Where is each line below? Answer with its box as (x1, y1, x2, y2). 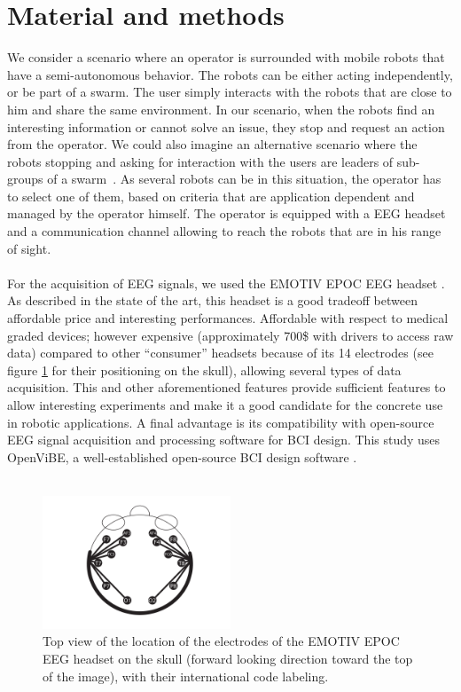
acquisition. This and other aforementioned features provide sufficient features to (7, 378, 446, 397)
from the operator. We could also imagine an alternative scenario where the (7, 135, 418, 153)
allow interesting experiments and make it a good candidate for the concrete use (7, 396, 443, 413)
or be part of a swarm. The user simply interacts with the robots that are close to (7, 83, 452, 101)
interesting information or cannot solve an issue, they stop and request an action (7, 117, 445, 136)
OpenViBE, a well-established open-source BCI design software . (7, 447, 357, 466)
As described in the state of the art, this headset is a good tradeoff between (7, 291, 418, 310)
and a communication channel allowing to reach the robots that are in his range (7, 222, 441, 240)
